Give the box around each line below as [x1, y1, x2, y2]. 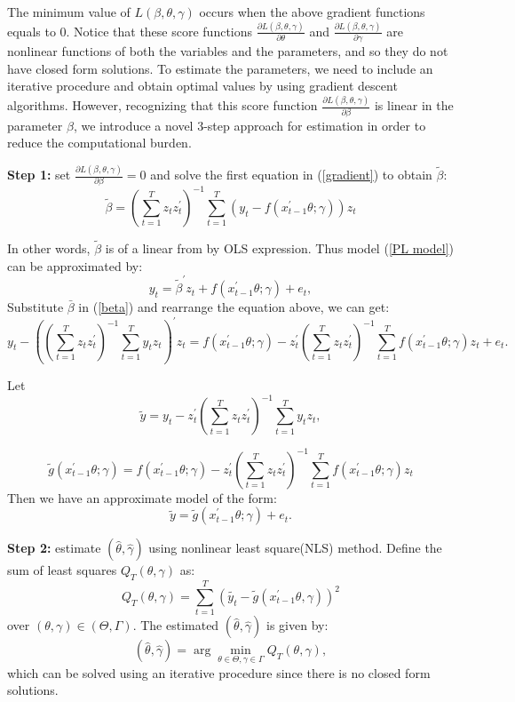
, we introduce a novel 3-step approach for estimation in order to [73, 116, 426, 134]
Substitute [7, 298, 64, 316]
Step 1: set [7, 165, 71, 184]
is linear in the [374, 96, 454, 115]
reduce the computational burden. [7, 133, 192, 152]
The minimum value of [7, 3, 131, 20]
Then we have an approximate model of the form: [7, 488, 277, 507]
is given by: [266, 616, 329, 634]
